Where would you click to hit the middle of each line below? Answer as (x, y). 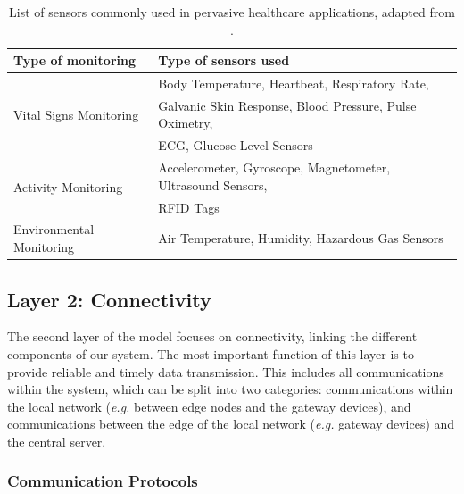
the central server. (57, 441)
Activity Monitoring (68, 187)
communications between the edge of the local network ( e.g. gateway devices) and (231, 424)
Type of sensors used (224, 60)
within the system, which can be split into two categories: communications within (230, 389)
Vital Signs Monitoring (76, 114)
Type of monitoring (75, 60)
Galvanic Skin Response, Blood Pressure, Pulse (287, 105)
